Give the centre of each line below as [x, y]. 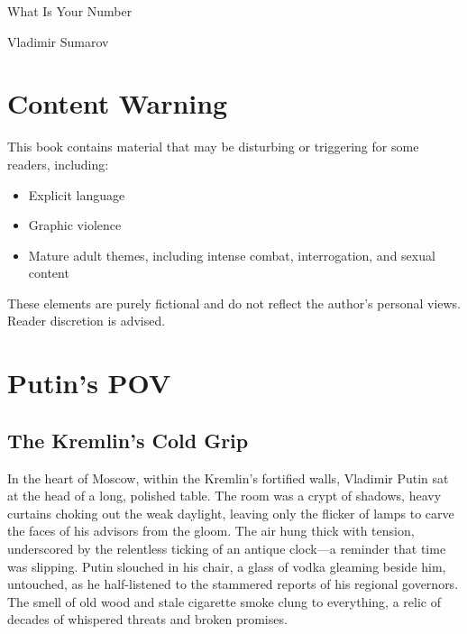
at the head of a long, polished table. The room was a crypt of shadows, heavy [224, 496]
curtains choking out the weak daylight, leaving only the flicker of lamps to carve [231, 513]
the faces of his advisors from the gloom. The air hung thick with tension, [211, 531]
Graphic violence [75, 225]
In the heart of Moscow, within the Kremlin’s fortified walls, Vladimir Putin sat [228, 478]
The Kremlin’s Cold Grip [128, 440]
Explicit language [77, 194]
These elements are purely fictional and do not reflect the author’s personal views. [234, 303]
